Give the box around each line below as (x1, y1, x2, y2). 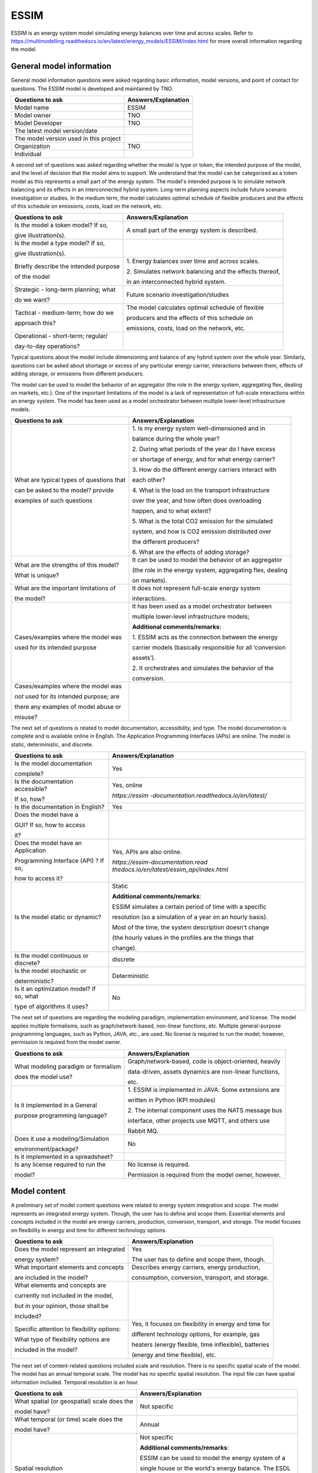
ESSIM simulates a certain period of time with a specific (112, 903, 267, 911)
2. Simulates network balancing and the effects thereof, (126, 267, 280, 276)
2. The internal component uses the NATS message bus (127, 1106, 283, 1114)
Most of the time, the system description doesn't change (112, 923, 270, 932)
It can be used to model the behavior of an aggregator (132, 556, 283, 564)
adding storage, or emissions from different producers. (11, 370, 144, 377)
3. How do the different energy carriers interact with (132, 465, 277, 474)
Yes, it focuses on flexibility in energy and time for (131, 1320, 270, 1328)
